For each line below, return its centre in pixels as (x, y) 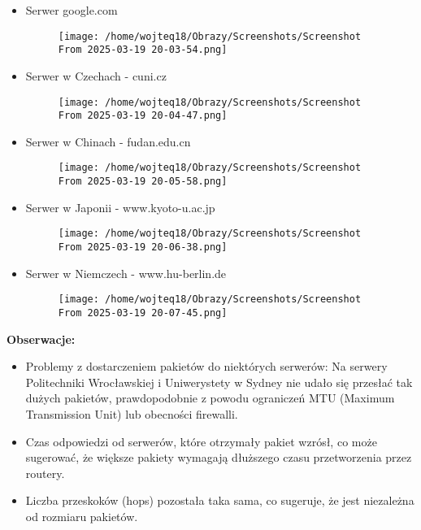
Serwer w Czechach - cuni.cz (96, 75)
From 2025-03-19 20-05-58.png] (143, 182)
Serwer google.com (72, 10)
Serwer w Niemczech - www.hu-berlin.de (126, 273)
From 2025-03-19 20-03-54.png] (143, 50)
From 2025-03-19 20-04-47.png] (143, 116)
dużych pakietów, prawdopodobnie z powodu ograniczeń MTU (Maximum (210, 398)
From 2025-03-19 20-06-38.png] (143, 247)
